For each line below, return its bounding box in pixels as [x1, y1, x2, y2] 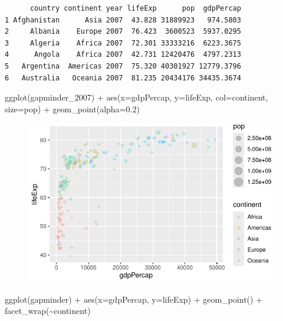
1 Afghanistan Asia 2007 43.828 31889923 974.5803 [5, 15, 241, 24]
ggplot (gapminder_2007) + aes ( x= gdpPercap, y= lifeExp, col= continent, [5, 91, 268, 103]
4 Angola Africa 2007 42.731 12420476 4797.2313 [5, 50, 241, 59]
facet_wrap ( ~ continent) [5, 304, 91, 317]
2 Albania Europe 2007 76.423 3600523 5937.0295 [5, 27, 241, 36]
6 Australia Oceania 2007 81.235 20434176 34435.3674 [5, 73, 241, 82]
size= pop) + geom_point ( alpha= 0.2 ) [5, 102, 140, 115]
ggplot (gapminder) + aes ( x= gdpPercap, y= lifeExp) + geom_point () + [5, 293, 263, 305]
